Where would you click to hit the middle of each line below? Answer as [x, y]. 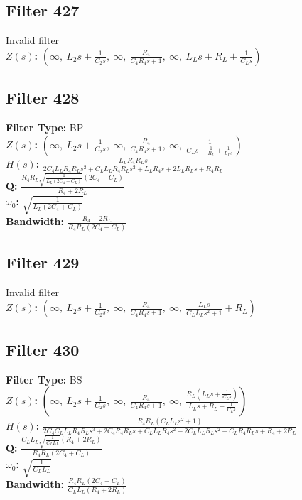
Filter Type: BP [45, 127]
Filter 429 [43, 262]
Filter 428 [43, 98]
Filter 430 [43, 349]
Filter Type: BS [44, 379]
